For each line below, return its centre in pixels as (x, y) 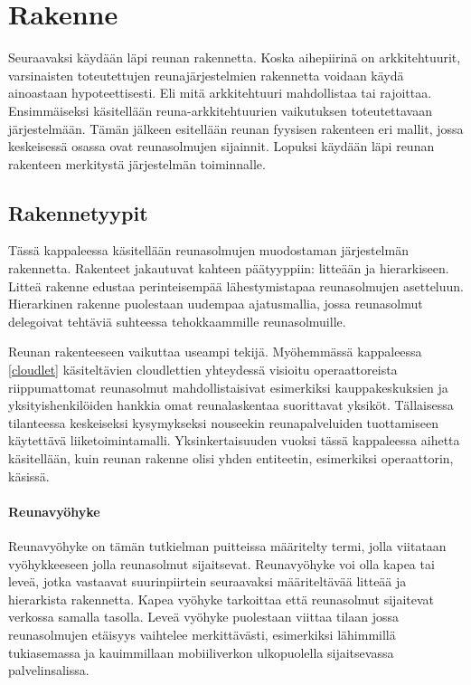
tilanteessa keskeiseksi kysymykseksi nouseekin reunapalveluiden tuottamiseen (223, 422)
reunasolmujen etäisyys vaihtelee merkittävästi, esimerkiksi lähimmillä (202, 634)
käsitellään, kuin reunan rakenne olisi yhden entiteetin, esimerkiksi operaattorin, (231, 458)
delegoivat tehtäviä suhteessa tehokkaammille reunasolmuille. (177, 321)
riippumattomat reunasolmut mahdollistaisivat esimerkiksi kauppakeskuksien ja (228, 387)
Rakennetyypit (78, 212)
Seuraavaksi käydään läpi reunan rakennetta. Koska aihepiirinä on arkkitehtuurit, (235, 57)
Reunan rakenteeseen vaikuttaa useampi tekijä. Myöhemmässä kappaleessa (215, 352)
